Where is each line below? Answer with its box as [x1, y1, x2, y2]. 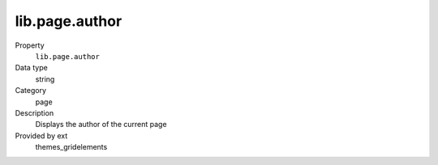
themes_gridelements [35, 142, 108, 152]
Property [15, 40, 45, 50]
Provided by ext [15, 130, 68, 141]
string [35, 74, 55, 84]
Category [15, 86, 47, 95]
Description [15, 108, 54, 117]
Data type [15, 63, 48, 73]
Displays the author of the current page [35, 120, 167, 129]
